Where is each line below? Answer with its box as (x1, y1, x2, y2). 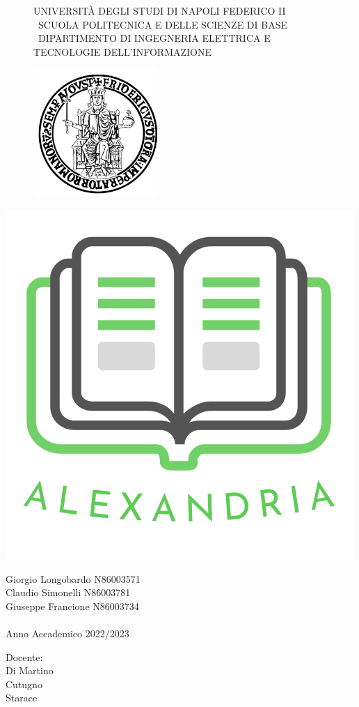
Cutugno (6, 676, 42, 691)
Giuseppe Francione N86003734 (6, 598, 139, 613)
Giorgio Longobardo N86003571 (6, 571, 141, 586)
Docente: (6, 649, 43, 664)
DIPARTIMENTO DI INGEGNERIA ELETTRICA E (38, 31, 271, 45)
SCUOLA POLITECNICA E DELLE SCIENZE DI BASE (38, 17, 287, 31)
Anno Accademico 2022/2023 (6, 625, 129, 640)
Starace (6, 690, 38, 705)
